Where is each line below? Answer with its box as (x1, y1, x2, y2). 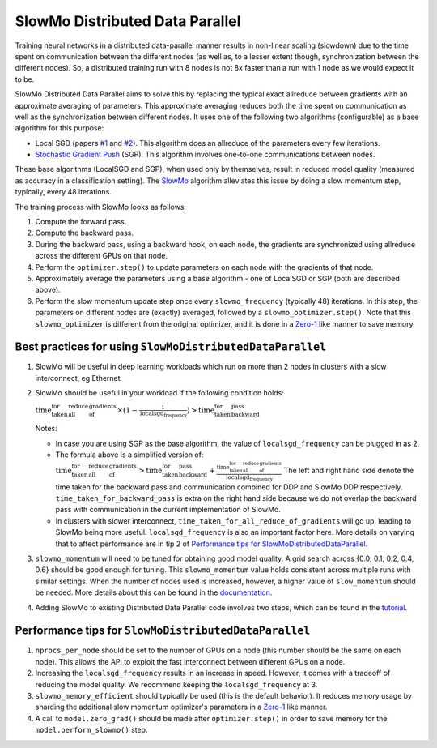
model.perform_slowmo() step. (35, 725, 148, 735)
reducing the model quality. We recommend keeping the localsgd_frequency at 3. (35, 679, 318, 689)
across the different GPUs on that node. (35, 251, 168, 261)
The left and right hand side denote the (283, 466, 414, 476)
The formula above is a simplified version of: (55, 450, 204, 459)
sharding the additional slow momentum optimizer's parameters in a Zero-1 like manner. (35, 702, 328, 712)
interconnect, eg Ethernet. (35, 373, 123, 383)
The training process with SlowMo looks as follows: (15, 202, 186, 212)
